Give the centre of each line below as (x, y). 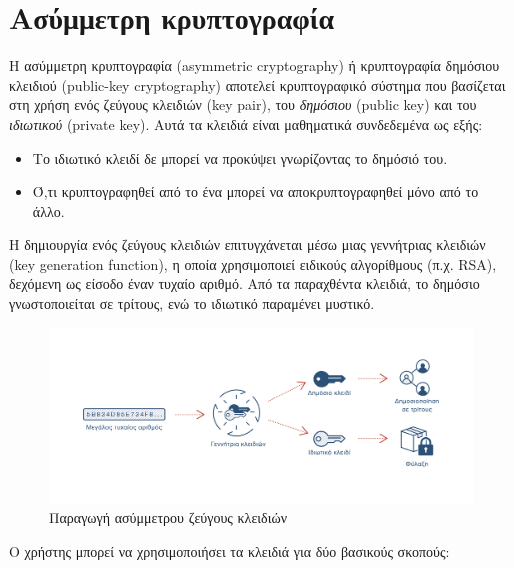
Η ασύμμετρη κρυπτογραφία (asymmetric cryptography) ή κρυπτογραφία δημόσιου (254, 65)
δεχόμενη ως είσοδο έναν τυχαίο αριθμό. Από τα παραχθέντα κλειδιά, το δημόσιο (244, 283)
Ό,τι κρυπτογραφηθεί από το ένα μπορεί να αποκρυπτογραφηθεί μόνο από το (255, 191)
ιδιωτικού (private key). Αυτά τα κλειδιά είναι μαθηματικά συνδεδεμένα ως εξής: (246, 123)
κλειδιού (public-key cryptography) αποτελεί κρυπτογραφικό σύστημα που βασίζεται (257, 84)
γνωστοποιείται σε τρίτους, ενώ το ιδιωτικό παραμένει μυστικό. (192, 303)
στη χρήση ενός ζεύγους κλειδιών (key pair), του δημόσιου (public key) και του (243, 104)
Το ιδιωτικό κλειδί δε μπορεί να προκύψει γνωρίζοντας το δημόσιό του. (240, 157)
